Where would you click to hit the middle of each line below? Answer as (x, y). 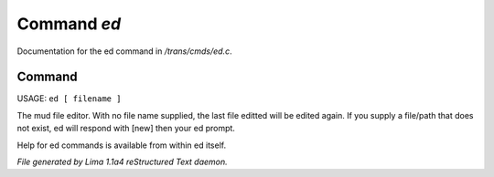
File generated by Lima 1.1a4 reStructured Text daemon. (122, 162)
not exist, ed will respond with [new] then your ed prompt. (126, 129)
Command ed (69, 24)
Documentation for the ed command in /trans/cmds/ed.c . (124, 51)
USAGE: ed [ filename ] (69, 99)
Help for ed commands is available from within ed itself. (122, 145)
